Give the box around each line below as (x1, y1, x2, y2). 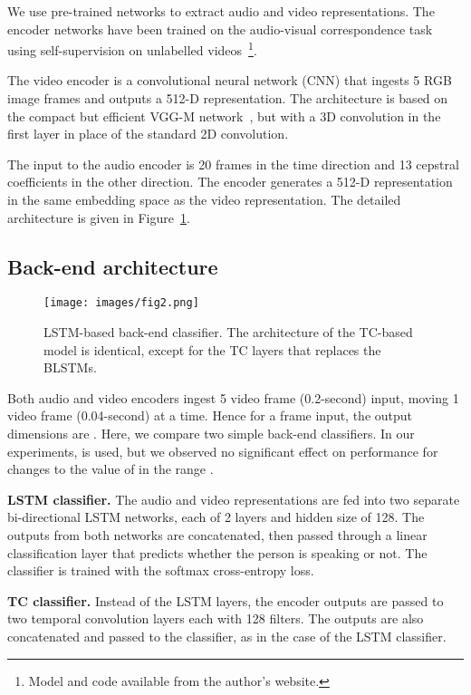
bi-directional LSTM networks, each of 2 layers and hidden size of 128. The (7, 507, 425, 526)
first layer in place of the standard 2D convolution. (7, 124, 289, 143)
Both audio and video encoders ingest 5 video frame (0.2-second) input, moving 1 (7, 388, 459, 407)
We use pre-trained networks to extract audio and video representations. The (7, 2, 435, 20)
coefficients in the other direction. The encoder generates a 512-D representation (7, 172, 453, 191)
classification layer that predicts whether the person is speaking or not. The (7, 543, 428, 562)
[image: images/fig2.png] (43, 296, 199, 310)
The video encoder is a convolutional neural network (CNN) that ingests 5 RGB (7, 71, 452, 90)
